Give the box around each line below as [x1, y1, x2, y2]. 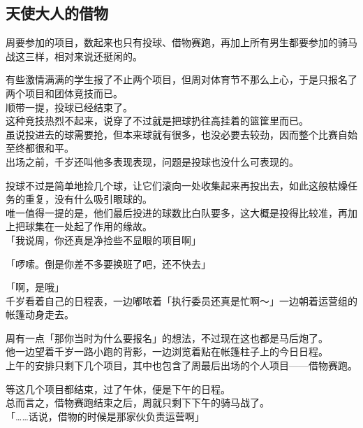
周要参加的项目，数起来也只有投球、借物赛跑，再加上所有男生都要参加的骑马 [6, 35, 357, 50]
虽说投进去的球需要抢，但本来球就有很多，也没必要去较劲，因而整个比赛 [6, 127, 338, 141]
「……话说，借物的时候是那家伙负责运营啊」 [6, 408, 205, 423]
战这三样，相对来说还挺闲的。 [6, 48, 142, 63]
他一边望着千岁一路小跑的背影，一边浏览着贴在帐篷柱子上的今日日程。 [6, 344, 328, 359]
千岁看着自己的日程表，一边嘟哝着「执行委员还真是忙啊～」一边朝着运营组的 [6, 293, 357, 308]
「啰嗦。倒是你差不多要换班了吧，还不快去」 [6, 256, 211, 271]
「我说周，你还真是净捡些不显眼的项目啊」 [6, 232, 201, 247]
